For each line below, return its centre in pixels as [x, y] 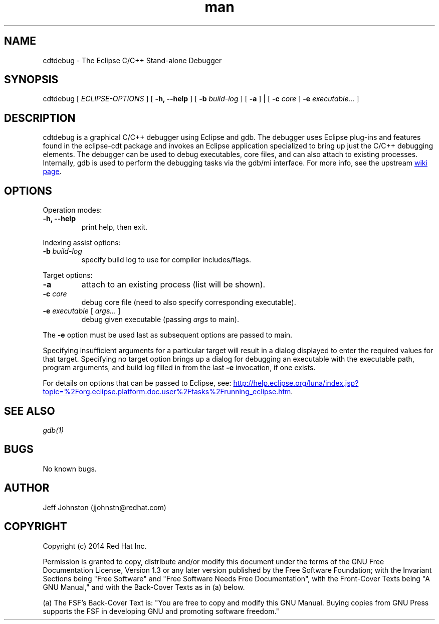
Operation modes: [72, 210]
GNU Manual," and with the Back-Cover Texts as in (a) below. [144, 587]
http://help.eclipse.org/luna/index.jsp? [296, 383]
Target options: [68, 275]
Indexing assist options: [82, 243]
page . [52, 172]
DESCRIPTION [40, 118]
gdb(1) [53, 430]
